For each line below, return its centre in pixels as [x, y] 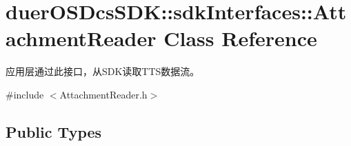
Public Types [54, 131]
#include [25, 94]
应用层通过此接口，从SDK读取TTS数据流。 [103, 71]
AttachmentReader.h [103, 94]
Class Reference [240, 38]
